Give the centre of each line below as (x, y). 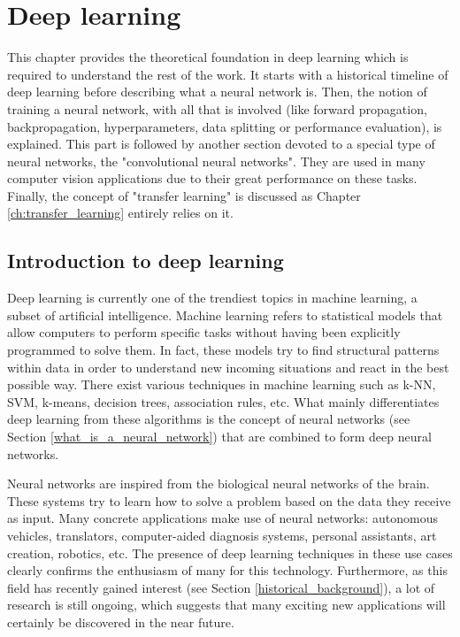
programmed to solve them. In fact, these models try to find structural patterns (223, 350)
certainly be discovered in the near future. (121, 622)
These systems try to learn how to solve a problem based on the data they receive (229, 500)
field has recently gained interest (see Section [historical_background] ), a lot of (221, 587)
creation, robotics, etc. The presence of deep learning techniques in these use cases (230, 553)
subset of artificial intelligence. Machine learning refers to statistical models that (225, 315)
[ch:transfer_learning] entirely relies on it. (120, 213)
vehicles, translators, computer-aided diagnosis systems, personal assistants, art (222, 535)
